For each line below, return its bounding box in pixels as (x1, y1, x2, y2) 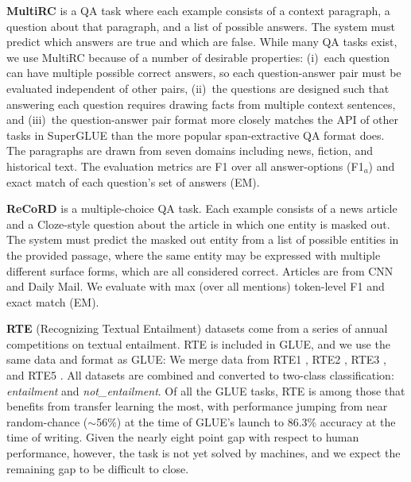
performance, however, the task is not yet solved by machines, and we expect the (6, 445, 401, 461)
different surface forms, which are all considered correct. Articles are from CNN (6, 262, 394, 279)
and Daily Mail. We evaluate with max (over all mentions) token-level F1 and (6, 278, 385, 295)
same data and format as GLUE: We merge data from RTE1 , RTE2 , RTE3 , (6, 351, 386, 368)
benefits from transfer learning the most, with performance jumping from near (6, 398, 388, 415)
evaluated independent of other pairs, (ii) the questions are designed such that (6, 79, 390, 96)
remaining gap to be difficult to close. (6, 460, 189, 476)
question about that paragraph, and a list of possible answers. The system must (6, 17, 395, 34)
